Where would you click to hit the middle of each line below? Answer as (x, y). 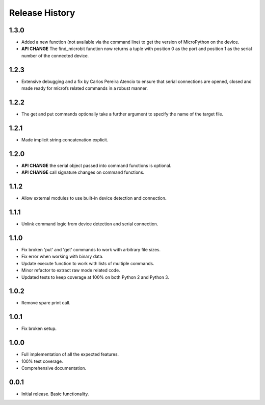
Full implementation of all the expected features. (70, 354)
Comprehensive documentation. (54, 368)
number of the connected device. (55, 55)
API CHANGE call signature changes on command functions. (83, 172)
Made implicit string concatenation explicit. (65, 139)
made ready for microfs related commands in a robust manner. (85, 88)
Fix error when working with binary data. (62, 256)
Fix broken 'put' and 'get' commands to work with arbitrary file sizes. (91, 249)
